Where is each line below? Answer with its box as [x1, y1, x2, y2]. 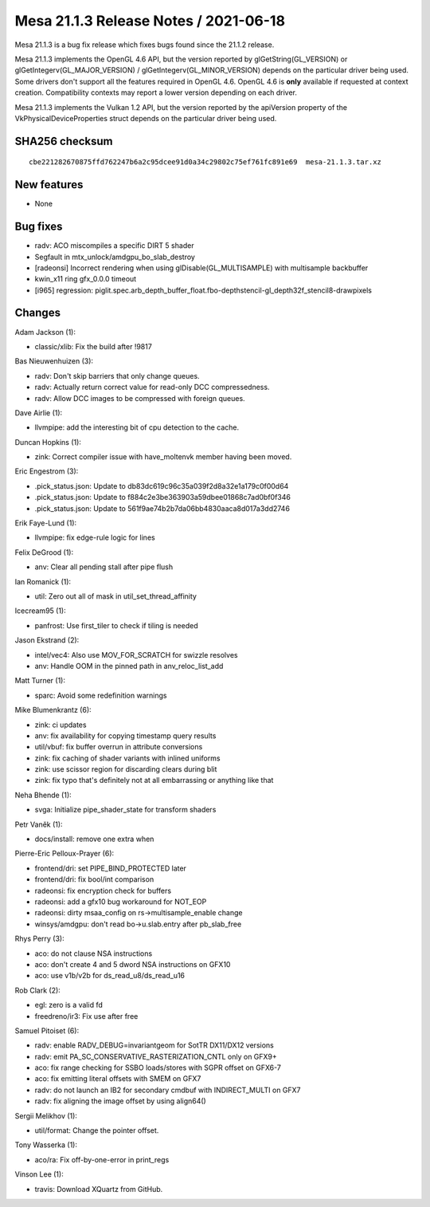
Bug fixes [14, 220, 63, 234]
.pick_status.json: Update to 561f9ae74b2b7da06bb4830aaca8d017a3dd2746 [34, 503, 291, 513]
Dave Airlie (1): [14, 407, 63, 418]
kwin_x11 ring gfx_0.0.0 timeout [34, 274, 137, 284]
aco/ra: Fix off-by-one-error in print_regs [34, 1154, 170, 1164]
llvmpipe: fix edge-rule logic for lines [34, 533, 155, 542]
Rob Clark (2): [14, 985, 61, 995]
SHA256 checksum [14, 134, 113, 147]
